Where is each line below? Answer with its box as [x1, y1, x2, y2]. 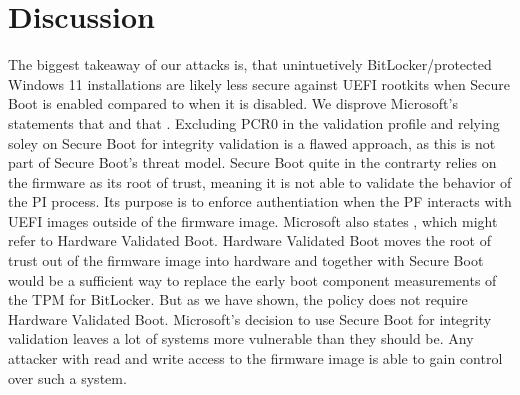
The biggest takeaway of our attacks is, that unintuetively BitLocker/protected [8, 54, 492, 75]
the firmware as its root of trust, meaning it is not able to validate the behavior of [8, 171, 512, 192]
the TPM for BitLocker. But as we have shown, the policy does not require [8, 289, 468, 310]
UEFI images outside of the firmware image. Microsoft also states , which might [8, 210, 498, 231]
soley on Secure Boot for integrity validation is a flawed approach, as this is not [8, 132, 496, 153]
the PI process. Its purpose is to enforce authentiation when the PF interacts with [8, 191, 512, 212]
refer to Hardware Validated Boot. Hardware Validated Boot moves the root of [8, 230, 491, 251]
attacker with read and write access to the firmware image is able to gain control [8, 348, 503, 369]
